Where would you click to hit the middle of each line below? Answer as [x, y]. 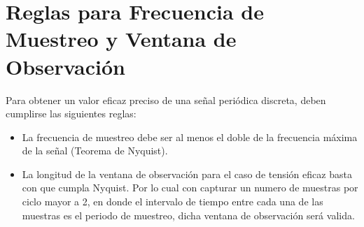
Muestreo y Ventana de [121, 39]
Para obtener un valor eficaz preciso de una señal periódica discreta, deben [166, 100]
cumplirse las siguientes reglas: [71, 113]
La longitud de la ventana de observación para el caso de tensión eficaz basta [187, 174]
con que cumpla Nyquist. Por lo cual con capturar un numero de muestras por [190, 188]
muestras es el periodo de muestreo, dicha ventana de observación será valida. [188, 215]
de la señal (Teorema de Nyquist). [95, 151]
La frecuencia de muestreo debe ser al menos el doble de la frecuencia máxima [190, 137]
